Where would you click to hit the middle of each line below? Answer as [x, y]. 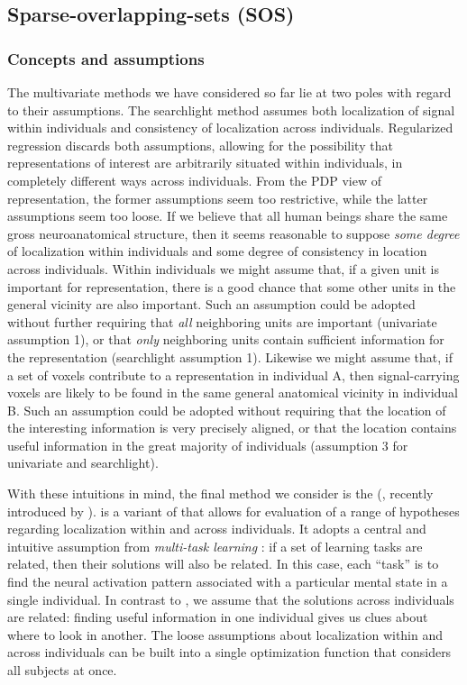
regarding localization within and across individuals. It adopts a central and [217, 529]
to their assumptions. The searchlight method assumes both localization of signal [231, 110]
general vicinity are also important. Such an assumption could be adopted [211, 304]
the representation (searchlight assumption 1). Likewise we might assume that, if [230, 356]
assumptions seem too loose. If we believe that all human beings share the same [228, 216]
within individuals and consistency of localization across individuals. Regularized [230, 128]
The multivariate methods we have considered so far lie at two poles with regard [229, 92]
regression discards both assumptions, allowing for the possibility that [200, 145]
